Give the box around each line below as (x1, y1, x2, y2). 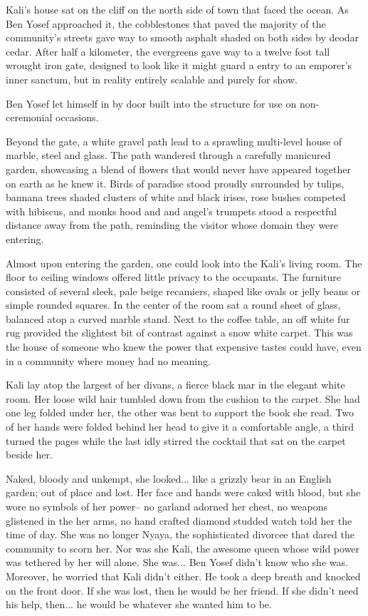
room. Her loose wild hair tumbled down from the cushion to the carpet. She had (6, 391, 360, 406)
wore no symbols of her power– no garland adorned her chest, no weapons (6, 499, 328, 513)
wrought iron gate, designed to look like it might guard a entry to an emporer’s (6, 58, 352, 73)
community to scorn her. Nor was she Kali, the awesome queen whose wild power (6, 540, 360, 555)
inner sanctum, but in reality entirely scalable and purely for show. (6, 71, 298, 86)
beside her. (6, 447, 53, 462)
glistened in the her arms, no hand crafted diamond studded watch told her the (6, 513, 352, 528)
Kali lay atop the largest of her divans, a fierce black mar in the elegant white (6, 377, 345, 392)
